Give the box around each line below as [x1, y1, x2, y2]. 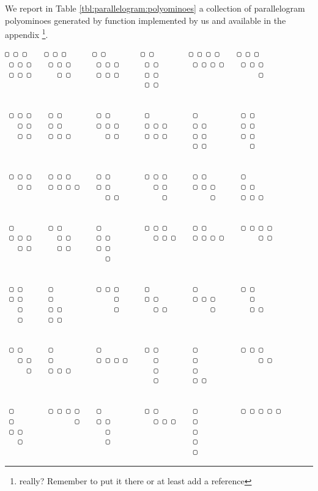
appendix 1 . [5, 26, 48, 40]
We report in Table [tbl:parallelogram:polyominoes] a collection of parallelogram [5, 2, 305, 14]
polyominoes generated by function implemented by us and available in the [5, 13, 286, 26]
